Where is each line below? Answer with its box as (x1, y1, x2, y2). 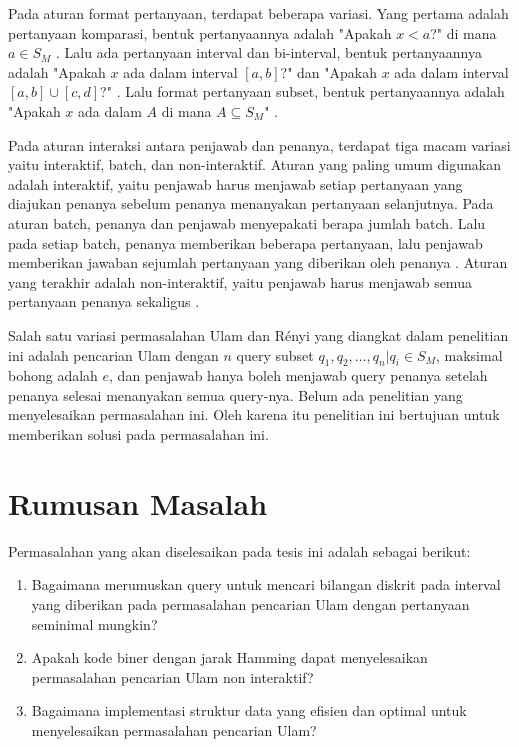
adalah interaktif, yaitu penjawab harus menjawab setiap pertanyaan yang (8, 173, 463, 194)
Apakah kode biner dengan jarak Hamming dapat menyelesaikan (31, 647, 428, 668)
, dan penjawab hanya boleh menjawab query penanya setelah (109, 365, 488, 386)
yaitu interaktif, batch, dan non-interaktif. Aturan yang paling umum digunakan (8, 154, 501, 175)
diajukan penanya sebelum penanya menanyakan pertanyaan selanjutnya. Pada (8, 193, 494, 214)
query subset (236, 344, 314, 365)
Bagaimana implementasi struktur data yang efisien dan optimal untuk (31, 700, 467, 721)
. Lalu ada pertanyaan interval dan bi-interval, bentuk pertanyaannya (56, 42, 482, 63)
